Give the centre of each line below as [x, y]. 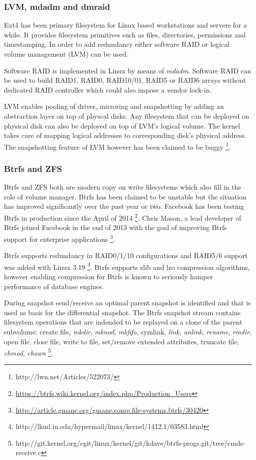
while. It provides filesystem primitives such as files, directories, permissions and [125, 34]
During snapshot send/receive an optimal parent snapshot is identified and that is [128, 303]
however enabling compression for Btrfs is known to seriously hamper [109, 276]
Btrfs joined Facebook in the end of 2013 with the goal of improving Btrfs [115, 227]
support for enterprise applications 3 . [60, 238]
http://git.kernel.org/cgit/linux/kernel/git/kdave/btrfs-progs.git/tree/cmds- [130, 443]
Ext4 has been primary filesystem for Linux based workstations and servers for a [126, 25]
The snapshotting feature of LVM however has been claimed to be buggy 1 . [117, 146]
